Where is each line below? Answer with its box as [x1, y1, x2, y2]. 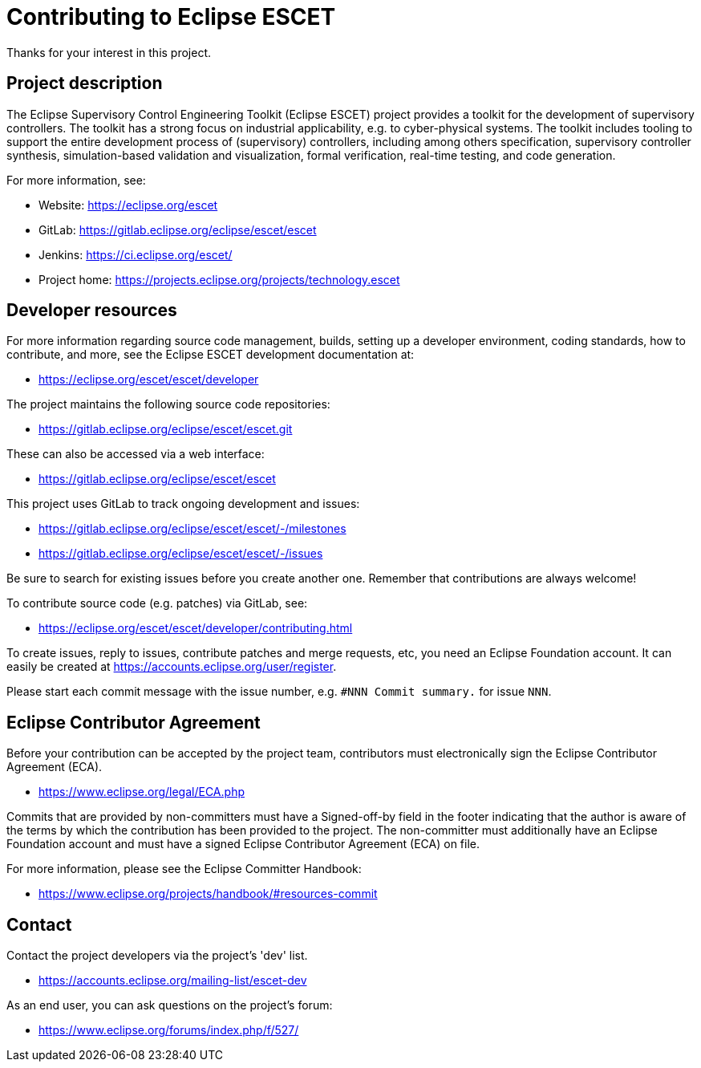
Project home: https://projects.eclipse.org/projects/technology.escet [38, 272, 400, 286]
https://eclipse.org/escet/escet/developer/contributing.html [38, 621, 353, 636]
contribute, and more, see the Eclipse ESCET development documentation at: [6, 347, 415, 362]
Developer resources [6, 300, 177, 321]
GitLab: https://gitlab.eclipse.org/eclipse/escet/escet [38, 222, 317, 237]
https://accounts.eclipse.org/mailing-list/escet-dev [38, 973, 307, 988]
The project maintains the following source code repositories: [6, 397, 330, 412]
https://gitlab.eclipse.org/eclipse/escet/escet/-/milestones [38, 522, 346, 536]
